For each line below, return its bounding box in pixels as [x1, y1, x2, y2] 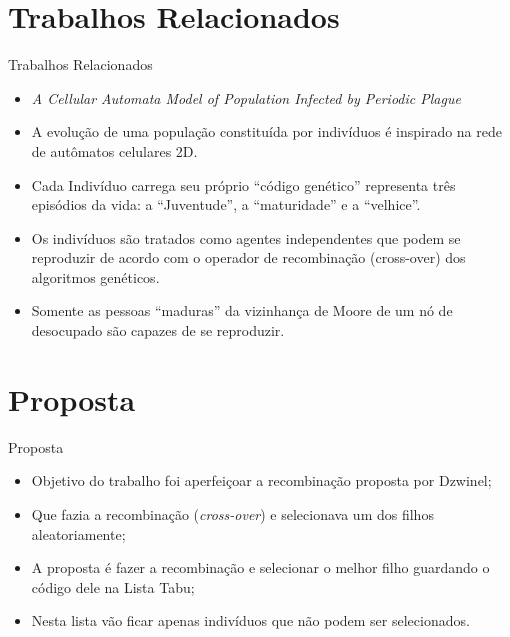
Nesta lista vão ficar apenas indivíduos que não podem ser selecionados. [31, 610, 470, 631]
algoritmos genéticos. [31, 266, 160, 287]
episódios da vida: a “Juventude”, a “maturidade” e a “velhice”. [31, 194, 421, 215]
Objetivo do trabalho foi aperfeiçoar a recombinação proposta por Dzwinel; [31, 470, 492, 491]
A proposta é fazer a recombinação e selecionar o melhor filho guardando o [31, 557, 490, 578]
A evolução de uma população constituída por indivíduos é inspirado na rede [31, 121, 502, 142]
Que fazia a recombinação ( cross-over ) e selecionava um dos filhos [31, 503, 434, 524]
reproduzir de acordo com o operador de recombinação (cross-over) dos [31, 247, 466, 268]
